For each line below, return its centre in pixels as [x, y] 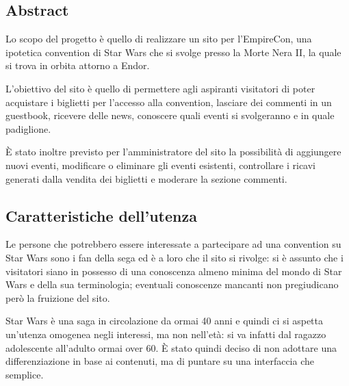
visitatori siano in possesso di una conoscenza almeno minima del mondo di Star [174, 271]
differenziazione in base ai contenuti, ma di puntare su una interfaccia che [160, 361]
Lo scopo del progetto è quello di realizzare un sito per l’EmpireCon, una [159, 39]
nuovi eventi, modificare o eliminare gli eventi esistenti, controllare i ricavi [160, 165]
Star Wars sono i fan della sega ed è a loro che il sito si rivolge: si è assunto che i [174, 257]
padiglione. [28, 128]
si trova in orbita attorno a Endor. [78, 65]
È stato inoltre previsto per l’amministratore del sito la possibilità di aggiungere [173, 152]
